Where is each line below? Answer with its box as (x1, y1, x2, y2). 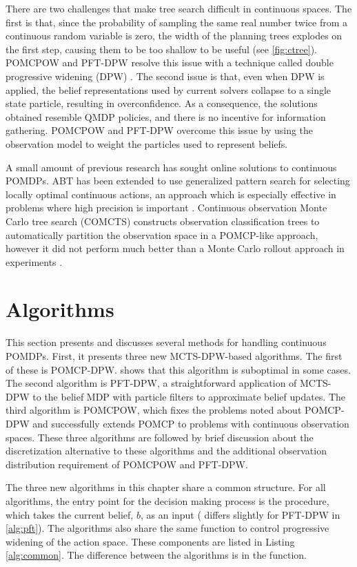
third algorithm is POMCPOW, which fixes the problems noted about (6, 403, 302, 417)
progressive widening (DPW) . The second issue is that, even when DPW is (6, 68, 325, 83)
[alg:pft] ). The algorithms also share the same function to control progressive (6, 521, 329, 535)
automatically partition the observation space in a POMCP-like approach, (6, 227, 318, 242)
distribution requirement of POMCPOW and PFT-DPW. (6, 457, 248, 471)
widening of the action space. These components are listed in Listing (6, 534, 295, 548)
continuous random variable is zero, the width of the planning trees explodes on (6, 28, 343, 43)
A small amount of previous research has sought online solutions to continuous (6, 160, 337, 174)
